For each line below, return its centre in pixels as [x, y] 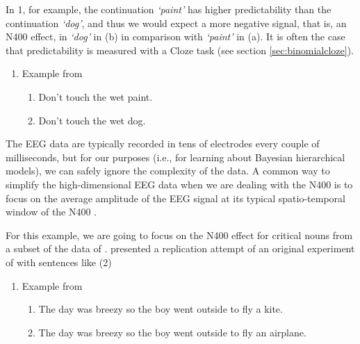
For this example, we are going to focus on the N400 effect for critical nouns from [179, 235]
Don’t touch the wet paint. [96, 96]
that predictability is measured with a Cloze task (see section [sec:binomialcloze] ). [180, 50]
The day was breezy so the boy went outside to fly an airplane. [172, 332]
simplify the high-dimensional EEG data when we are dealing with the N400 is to [179, 184]
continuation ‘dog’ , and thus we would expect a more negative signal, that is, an [176, 23]
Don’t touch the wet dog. [92, 120]
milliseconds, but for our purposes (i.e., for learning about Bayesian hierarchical [175, 157]
